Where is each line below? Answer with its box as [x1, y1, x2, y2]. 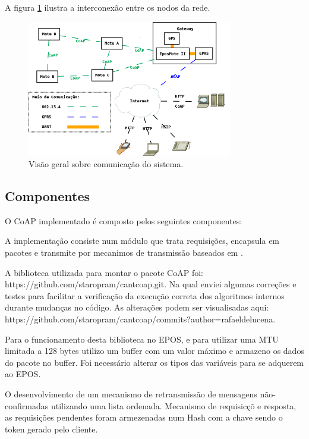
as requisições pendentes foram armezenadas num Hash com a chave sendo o [5, 411, 283, 424]
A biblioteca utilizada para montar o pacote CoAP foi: [5, 266, 203, 278]
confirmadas [5, 399, 49, 412]
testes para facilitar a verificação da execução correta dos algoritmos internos [5, 289, 285, 302]
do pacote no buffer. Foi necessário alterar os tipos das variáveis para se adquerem [5, 356, 304, 368]
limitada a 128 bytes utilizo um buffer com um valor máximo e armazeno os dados [5, 344, 304, 357]
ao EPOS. [5, 368, 41, 380]
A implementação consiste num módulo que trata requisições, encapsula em [5, 234, 280, 247]
